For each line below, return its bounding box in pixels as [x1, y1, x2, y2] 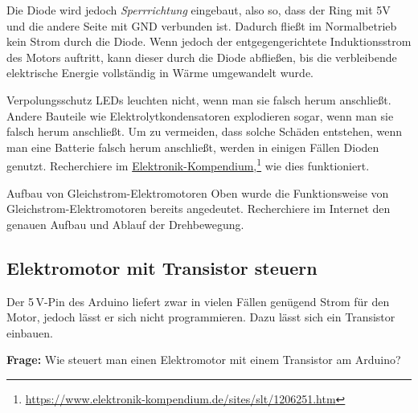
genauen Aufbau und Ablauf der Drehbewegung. [6, 215, 244, 232]
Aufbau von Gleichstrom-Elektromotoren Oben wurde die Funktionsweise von [6, 184, 389, 201]
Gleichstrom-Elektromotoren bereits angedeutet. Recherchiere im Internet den [6, 200, 391, 217]
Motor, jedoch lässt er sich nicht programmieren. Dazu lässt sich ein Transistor [6, 309, 395, 325]
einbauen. [6, 324, 53, 341]
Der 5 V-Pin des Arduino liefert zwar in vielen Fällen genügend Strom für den [6, 292, 390, 309]
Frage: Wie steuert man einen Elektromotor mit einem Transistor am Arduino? [6, 351, 401, 368]
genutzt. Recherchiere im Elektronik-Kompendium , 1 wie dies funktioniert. [6, 155, 370, 174]
